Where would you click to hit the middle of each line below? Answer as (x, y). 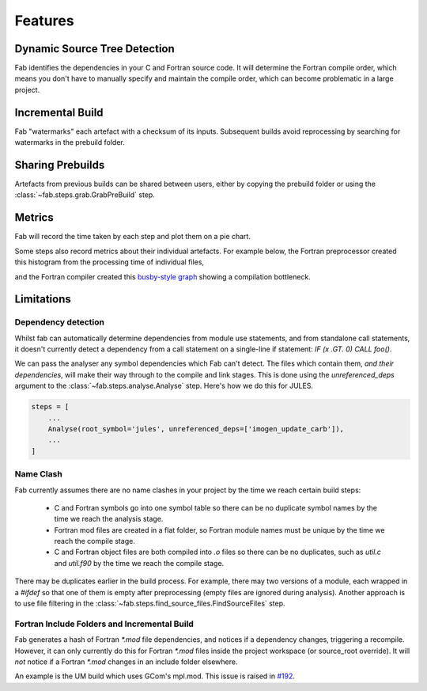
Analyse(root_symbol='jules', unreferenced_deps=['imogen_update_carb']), (196, 429)
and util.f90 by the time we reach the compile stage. (139, 563)
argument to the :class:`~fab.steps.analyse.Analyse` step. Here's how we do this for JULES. (164, 386)
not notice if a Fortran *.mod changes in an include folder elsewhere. (126, 662)
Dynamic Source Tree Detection (95, 49)
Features (44, 21)
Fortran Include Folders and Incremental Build (104, 624)
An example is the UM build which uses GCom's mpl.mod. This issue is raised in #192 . (155, 676)
